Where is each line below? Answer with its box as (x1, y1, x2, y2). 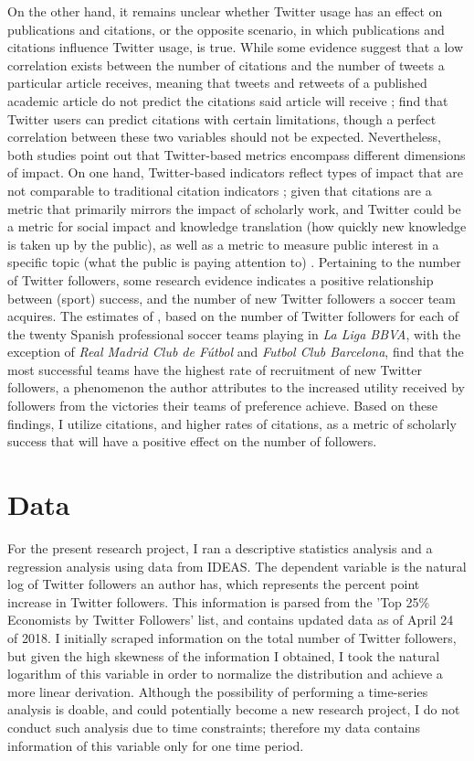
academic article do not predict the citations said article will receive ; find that (7, 91, 448, 110)
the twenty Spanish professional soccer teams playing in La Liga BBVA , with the (7, 324, 461, 343)
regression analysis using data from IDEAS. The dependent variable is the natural (7, 556, 467, 575)
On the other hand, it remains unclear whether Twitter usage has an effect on (7, 2, 443, 20)
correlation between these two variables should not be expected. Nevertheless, (7, 127, 441, 146)
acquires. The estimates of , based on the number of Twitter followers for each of (7, 306, 459, 326)
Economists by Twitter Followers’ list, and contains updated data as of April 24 (7, 610, 454, 629)
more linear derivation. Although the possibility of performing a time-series (7, 681, 428, 701)
